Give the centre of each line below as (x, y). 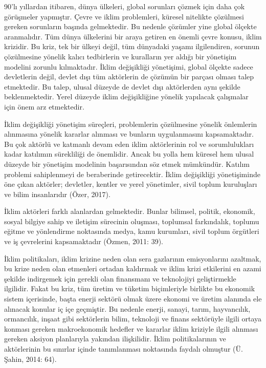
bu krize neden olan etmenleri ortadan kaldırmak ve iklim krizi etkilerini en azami (133, 268)
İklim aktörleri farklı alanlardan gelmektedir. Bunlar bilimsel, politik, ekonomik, (130, 211)
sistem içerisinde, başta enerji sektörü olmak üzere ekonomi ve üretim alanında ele (133, 299)
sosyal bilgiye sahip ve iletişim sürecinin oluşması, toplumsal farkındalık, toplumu (132, 221)
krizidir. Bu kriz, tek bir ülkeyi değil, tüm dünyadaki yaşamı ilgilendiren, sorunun (132, 46)
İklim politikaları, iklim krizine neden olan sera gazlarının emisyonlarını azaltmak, (133, 258)
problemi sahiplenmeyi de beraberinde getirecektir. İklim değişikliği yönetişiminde (132, 174)
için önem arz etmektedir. (44, 106)
